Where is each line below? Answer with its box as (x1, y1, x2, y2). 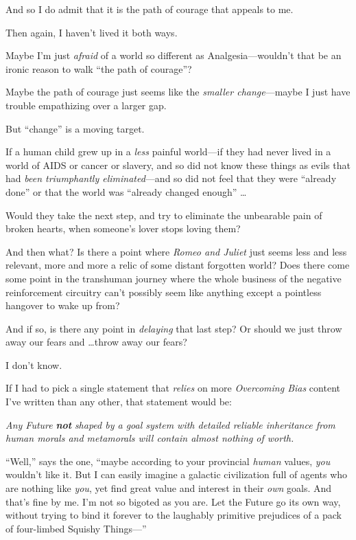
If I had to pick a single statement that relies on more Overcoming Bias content (5, 381, 340, 395)
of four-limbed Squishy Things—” (5, 521, 147, 535)
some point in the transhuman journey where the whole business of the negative (5, 271, 342, 285)
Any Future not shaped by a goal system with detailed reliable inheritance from (5, 417, 335, 431)
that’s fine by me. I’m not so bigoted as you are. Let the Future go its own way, (5, 494, 341, 508)
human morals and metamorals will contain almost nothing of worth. (5, 431, 294, 445)
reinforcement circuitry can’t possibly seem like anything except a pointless (5, 284, 322, 299)
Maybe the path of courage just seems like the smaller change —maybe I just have (5, 85, 351, 99)
